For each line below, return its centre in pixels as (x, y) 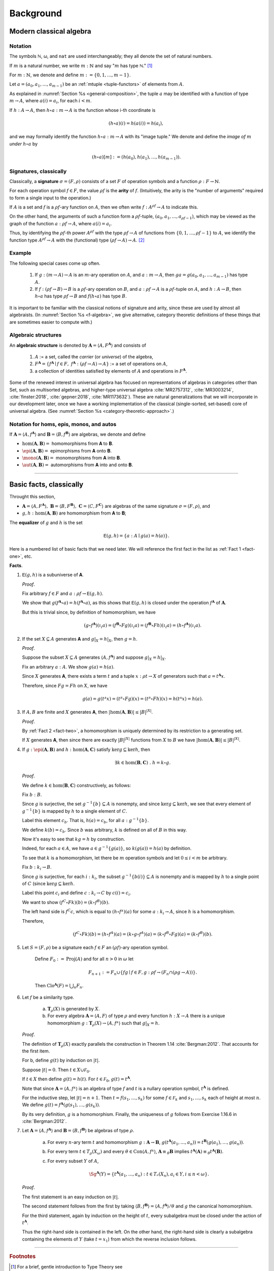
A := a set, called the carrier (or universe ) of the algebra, (94, 357)
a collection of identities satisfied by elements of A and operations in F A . (111, 370)
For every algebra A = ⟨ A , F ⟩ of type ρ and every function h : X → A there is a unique (136, 1016)
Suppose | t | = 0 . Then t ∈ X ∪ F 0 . (56, 1070)
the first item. (36, 1051)
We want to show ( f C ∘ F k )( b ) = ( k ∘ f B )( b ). (66, 902)
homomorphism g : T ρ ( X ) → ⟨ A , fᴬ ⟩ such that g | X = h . (104, 1023)
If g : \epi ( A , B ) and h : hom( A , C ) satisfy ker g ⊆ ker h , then (86, 749)
